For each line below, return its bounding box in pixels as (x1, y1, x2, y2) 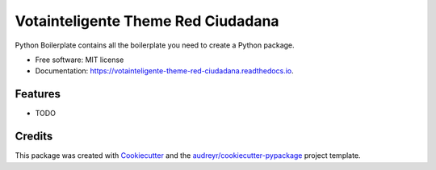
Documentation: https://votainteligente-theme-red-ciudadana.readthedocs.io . (35, 66, 294, 76)
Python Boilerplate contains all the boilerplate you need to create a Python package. (15, 40, 295, 50)
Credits (15, 130, 53, 143)
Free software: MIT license (35, 55, 124, 64)
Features (15, 87, 61, 101)
